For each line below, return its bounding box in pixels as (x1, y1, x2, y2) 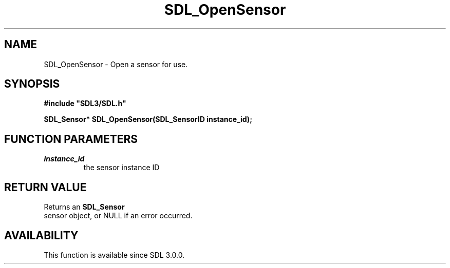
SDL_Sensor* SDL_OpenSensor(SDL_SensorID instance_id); (44, 115, 252, 124)
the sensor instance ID (83, 163, 160, 172)
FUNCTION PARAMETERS (4, 132, 138, 146)
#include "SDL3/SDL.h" (44, 99, 126, 108)
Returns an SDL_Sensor (44, 202, 125, 212)
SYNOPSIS (4, 77, 60, 91)
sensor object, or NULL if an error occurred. (44, 211, 193, 220)
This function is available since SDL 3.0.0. (44, 250, 185, 259)
